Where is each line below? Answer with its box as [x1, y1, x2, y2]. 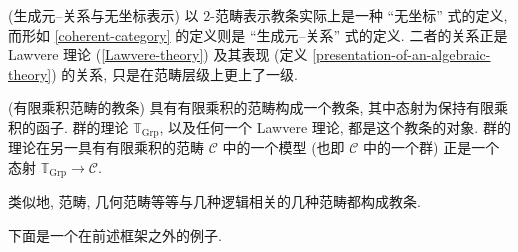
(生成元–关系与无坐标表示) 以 [8, 5, 199, 25]
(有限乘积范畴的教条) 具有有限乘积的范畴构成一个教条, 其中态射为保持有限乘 [8, 97, 509, 118]
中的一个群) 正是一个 [363, 137, 500, 158]
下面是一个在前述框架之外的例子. [8, 225, 222, 246]
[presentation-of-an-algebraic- [312, 44, 491, 65]
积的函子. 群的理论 [8, 116, 129, 137]
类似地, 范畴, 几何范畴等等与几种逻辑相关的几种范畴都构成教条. [8, 191, 421, 212]
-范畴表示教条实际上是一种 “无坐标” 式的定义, [210, 5, 508, 25]
